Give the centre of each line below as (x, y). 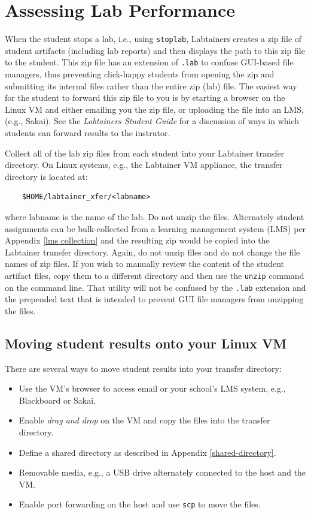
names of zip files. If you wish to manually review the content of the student (144, 264)
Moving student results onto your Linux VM (146, 343)
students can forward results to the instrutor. (88, 133)
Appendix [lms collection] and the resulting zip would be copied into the (137, 240)
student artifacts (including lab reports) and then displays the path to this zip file (155, 50)
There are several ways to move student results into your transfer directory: (143, 368)
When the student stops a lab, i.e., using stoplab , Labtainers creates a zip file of (153, 39)
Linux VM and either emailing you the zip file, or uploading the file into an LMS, (154, 109)
